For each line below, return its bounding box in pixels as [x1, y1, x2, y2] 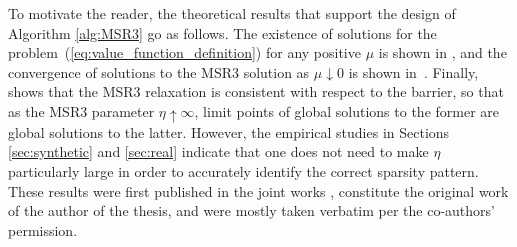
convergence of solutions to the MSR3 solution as [8, 61, 310, 82]
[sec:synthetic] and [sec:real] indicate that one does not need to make [8, 141, 429, 162]
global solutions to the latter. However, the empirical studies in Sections [8, 121, 450, 142]
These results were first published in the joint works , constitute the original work [8, 180, 509, 201]
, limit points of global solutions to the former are [194, 100, 500, 121]
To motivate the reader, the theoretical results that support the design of [8, 3, 456, 23]
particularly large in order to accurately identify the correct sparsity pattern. [8, 161, 479, 182]
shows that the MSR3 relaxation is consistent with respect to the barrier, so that [8, 81, 504, 102]
